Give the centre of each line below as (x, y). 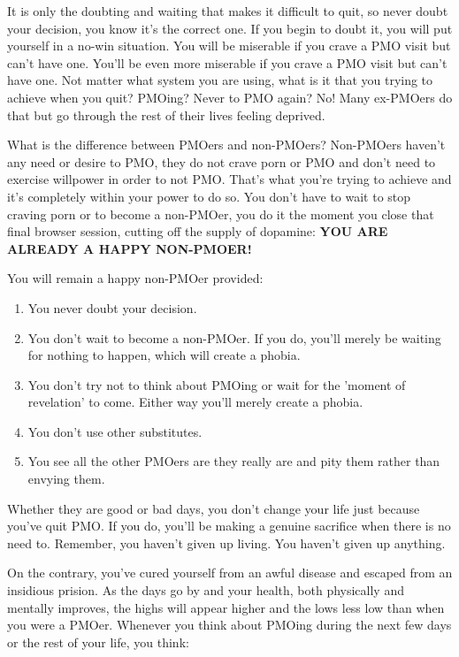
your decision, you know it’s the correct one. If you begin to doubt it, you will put (230, 28)
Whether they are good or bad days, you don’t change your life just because (214, 508)
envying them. (66, 479)
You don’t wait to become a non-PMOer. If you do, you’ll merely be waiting (234, 337)
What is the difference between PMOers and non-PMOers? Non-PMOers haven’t (226, 145)
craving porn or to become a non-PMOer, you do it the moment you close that (221, 214)
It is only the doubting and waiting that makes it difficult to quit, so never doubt (228, 11)
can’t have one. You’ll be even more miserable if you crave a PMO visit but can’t (227, 62)
